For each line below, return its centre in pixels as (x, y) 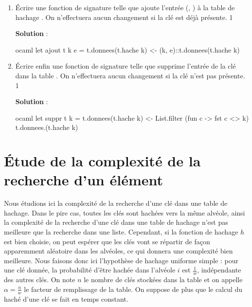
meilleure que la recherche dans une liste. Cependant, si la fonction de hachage (121, 232)
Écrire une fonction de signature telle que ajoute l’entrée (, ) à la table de (125, 7)
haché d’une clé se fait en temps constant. (66, 298)
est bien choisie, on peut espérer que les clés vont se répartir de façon (107, 241)
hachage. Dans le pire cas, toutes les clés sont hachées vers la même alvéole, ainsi (125, 212)
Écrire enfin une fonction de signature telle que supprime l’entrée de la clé (126, 66)
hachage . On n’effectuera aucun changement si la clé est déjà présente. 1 (124, 17)
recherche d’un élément (84, 180)
